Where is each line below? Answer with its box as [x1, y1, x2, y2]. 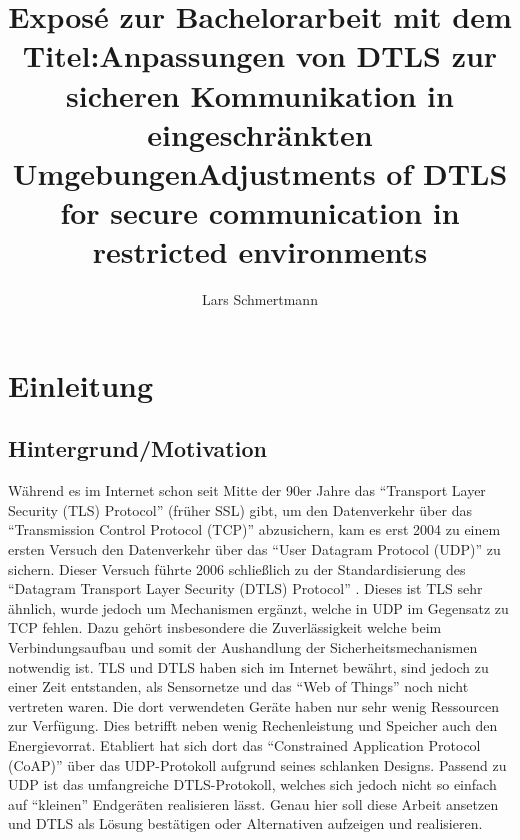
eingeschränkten [147, 113, 373, 154]
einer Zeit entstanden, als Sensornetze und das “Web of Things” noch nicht [8, 676, 469, 697]
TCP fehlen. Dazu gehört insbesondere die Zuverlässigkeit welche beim [8, 617, 442, 638]
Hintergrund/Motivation [8, 433, 267, 464]
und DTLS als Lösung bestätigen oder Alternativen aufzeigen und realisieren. [8, 813, 483, 834]
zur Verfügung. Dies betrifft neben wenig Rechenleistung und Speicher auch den [8, 715, 498, 736]
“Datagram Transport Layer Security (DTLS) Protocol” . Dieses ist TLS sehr [8, 578, 483, 599]
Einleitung [8, 364, 154, 405]
